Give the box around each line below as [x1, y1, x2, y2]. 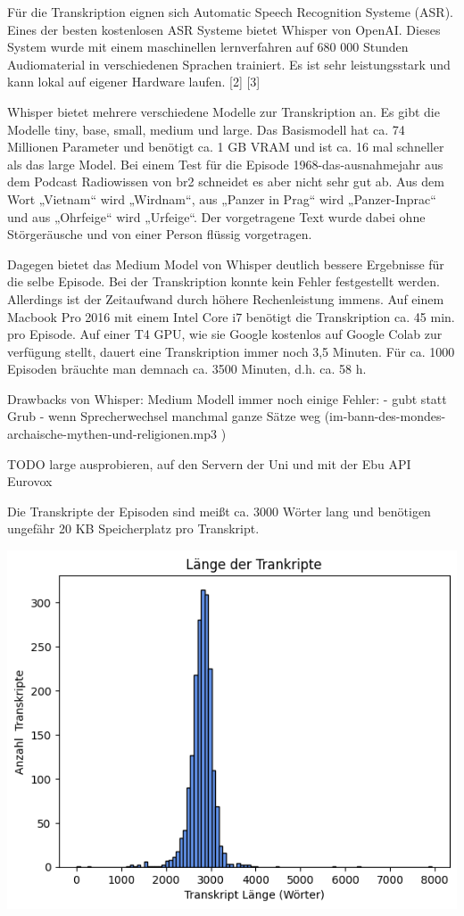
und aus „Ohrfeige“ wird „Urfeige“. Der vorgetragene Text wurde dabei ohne [7, 207, 426, 226]
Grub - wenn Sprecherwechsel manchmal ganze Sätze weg [7, 407, 321, 425]
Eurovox [7, 472, 53, 491]
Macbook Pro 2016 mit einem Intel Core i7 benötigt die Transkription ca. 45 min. [7, 307, 455, 326]
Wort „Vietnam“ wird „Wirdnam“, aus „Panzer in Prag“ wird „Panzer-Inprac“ [7, 189, 436, 208]
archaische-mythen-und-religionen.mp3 [7, 425, 218, 443]
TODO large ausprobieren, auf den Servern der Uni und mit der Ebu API [7, 454, 411, 473]
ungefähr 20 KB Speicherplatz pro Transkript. [7, 519, 260, 538]
